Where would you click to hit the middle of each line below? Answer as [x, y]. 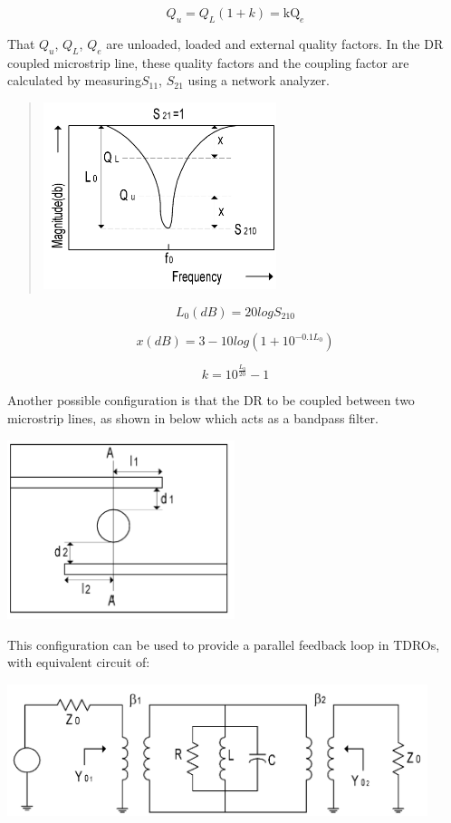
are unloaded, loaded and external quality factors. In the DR [275, 43]
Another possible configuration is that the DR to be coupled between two [211, 400]
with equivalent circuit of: [79, 662]
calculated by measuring [74, 80]
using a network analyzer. [259, 80]
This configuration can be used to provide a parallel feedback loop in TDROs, [224, 644]
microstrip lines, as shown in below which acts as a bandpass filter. [193, 417]
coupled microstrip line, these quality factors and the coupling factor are [208, 62]
